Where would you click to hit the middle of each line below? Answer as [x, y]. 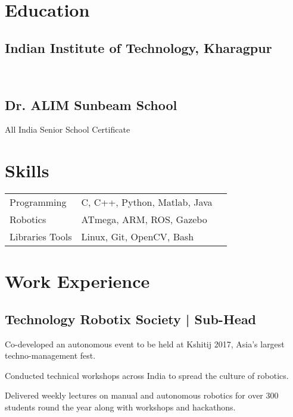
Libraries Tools [41, 237]
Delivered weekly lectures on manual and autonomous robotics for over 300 [142, 395]
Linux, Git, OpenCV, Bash [138, 237]
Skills [27, 170]
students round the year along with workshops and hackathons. [120, 407]
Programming [38, 202]
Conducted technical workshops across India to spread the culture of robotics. [147, 375]
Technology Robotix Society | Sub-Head [131, 319]
